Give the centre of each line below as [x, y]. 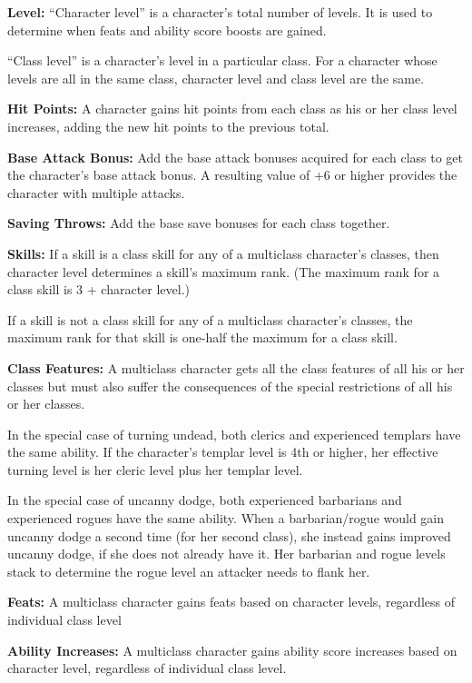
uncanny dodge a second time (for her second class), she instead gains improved [229, 535]
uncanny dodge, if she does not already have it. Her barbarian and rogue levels [226, 554]
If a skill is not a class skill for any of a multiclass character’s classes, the [210, 319]
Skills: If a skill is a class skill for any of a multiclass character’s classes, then [223, 253]
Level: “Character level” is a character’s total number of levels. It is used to [220, 12]
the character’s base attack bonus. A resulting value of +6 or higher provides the [232, 175]
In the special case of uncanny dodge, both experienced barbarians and [205, 500]
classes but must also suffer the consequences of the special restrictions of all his [230, 386]
